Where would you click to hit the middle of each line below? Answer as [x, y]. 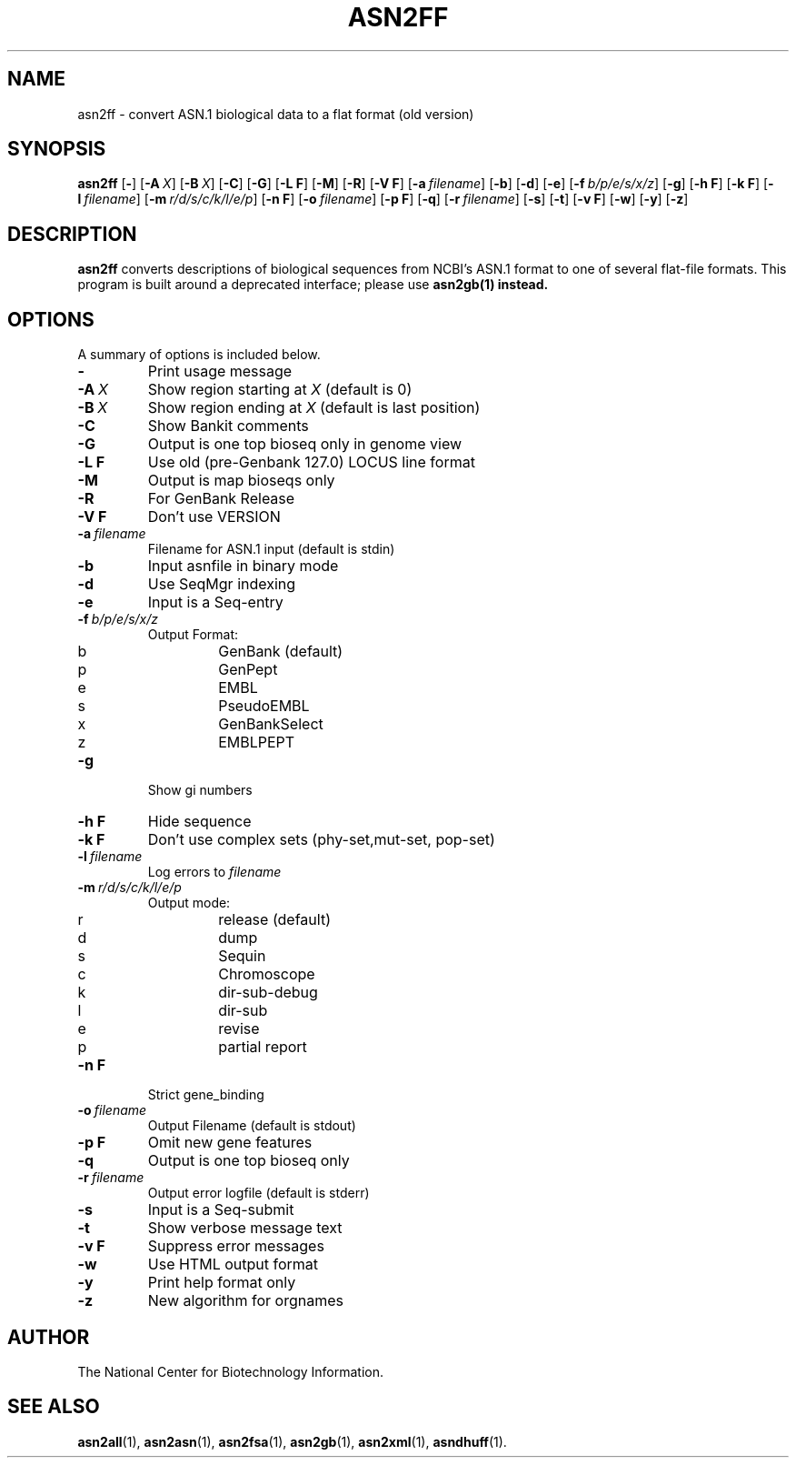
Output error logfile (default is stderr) [259, 1193]
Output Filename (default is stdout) [252, 1126]
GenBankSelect [271, 724]
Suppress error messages [236, 1246]
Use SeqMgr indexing [222, 584]
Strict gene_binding [206, 1095]
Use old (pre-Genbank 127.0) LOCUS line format [311, 462]
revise [239, 1029]
